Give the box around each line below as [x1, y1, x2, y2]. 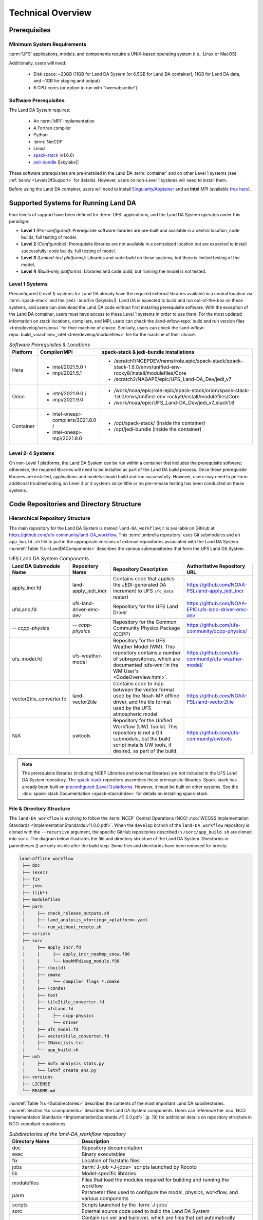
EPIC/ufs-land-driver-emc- [187, 606, 248, 612]
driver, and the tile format [113, 698, 171, 705]
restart [113, 593, 129, 600]
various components [81, 1195, 129, 1202]
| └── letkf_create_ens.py [22, 1067, 97, 1073]
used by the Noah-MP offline [113, 692, 180, 699]
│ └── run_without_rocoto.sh [22, 924, 102, 930]
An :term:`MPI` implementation [33, 118, 95, 124]
